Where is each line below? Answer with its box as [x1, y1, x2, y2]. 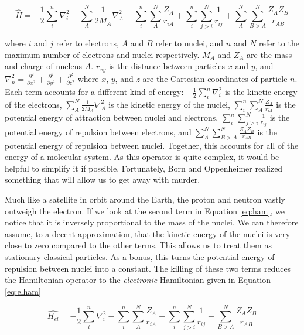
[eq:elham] [5, 285, 41, 297]
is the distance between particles [108, 60, 226, 72]
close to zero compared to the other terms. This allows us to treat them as [5, 239, 272, 251]
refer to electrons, [56, 37, 119, 49]
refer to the [259, 37, 299, 49]
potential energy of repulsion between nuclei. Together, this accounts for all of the [5, 139, 299, 151]
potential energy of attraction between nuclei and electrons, [5, 111, 218, 124]
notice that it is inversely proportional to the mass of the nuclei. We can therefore [5, 216, 299, 228]
